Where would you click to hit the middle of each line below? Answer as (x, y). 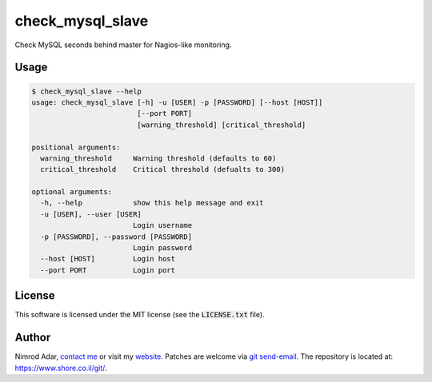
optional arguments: (72, 192)
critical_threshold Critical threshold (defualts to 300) (163, 169)
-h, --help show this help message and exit (152, 203)
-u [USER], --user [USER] (91, 214)
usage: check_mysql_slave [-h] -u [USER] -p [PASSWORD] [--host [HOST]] (177, 102)
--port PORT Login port (108, 270)
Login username (162, 225)
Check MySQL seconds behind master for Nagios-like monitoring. (123, 45)
